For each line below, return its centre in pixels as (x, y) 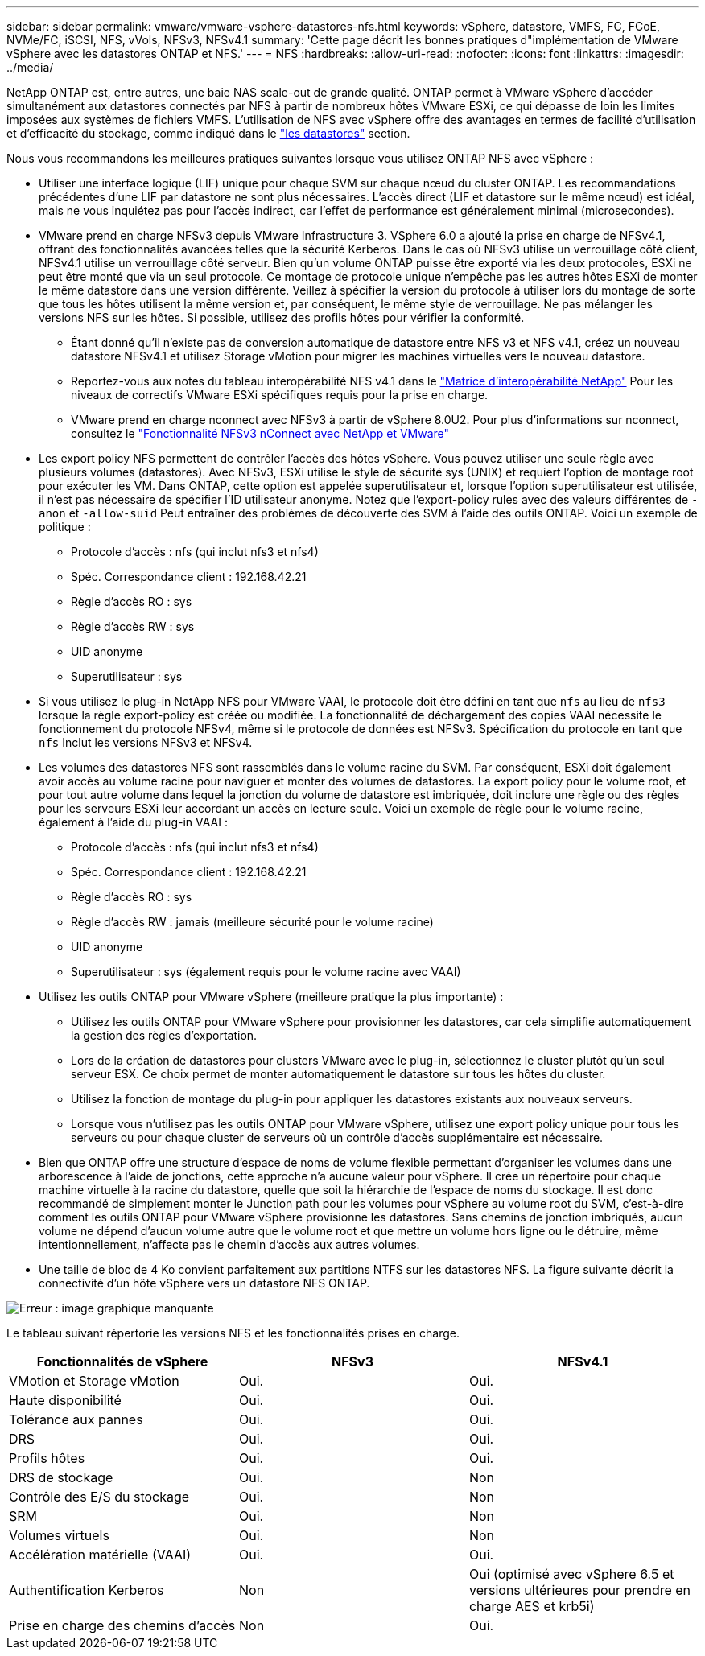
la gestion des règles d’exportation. (164, 1035)
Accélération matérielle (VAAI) (100, 1555)
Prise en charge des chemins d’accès (122, 1625)
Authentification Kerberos (87, 1590)
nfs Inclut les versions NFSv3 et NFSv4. (146, 742)
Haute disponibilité (65, 1400)
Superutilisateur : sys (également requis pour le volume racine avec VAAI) (266, 972)
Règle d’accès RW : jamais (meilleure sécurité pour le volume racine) (252, 922)
